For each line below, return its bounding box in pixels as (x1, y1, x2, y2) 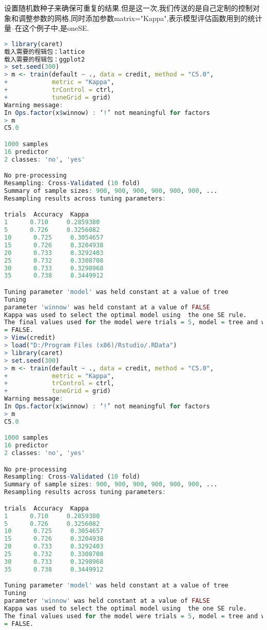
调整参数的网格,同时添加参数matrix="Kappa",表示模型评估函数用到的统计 (18, 12, 262, 23)
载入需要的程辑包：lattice (4, 48, 85, 55)
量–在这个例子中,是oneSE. (4, 23, 89, 33)
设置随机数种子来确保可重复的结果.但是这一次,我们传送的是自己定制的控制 (4, 3, 253, 13)
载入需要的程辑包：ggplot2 (4, 55, 85, 63)
